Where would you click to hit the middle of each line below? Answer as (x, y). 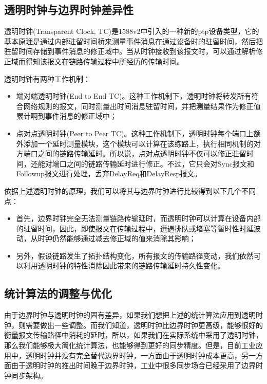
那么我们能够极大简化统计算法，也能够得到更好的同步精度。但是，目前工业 (130, 345)
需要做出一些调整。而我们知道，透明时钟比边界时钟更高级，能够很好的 (144, 325)
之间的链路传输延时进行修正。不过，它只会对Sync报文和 (160, 163)
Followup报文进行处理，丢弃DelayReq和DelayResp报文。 (109, 173)
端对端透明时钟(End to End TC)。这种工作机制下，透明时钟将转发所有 (134, 96)
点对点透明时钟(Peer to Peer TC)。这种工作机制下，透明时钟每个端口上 (135, 133)
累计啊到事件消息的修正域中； (66, 116)
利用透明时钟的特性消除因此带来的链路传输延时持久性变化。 (124, 266)
